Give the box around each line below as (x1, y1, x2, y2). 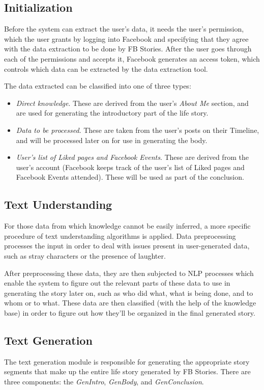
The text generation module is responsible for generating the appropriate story (4, 356, 250, 367)
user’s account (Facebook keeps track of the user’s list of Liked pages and (16, 161, 245, 172)
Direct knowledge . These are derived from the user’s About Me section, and (16, 97, 249, 108)
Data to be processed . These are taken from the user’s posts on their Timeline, (16, 124, 259, 135)
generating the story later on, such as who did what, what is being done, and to (4, 287, 253, 298)
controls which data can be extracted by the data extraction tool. (4, 63, 208, 74)
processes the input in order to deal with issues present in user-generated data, (4, 240, 250, 251)
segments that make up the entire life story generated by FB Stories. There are (4, 366, 251, 377)
